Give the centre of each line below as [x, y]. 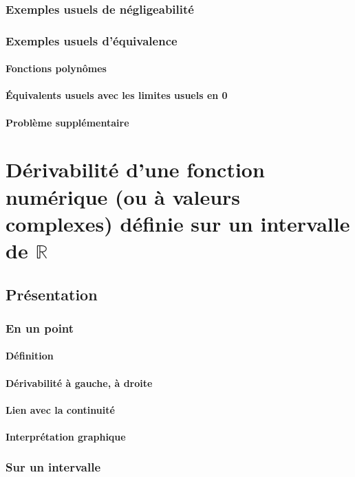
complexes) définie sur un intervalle [178, 223]
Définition [30, 356]
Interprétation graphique [66, 436]
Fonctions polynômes [56, 68]
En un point [40, 328]
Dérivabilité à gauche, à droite [79, 382]
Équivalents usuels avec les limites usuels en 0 [117, 95]
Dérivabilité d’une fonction [135, 169]
